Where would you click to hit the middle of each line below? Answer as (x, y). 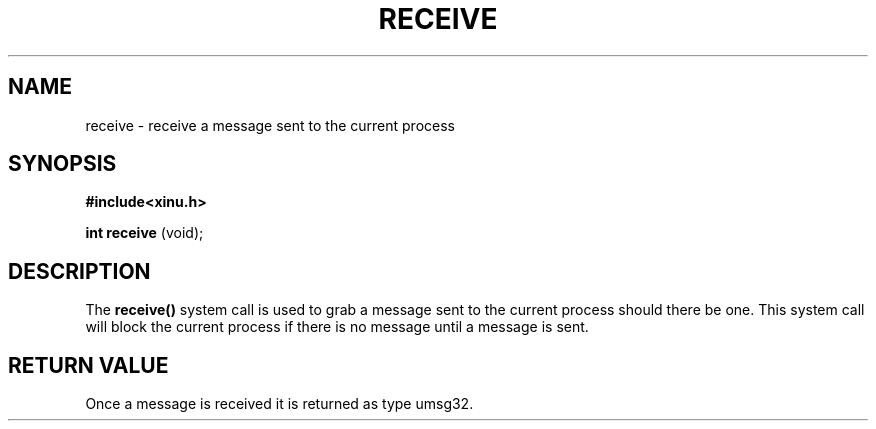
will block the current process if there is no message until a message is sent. (337, 327)
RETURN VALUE (88, 365)
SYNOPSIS (62, 164)
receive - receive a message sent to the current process (270, 125)
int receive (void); (144, 233)
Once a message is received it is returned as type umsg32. (279, 404)
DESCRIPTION (79, 271)
